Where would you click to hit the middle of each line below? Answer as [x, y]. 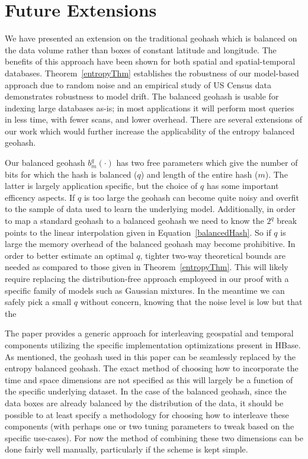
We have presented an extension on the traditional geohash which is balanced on [151, 38]
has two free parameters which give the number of [207, 163]
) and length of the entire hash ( [199, 174]
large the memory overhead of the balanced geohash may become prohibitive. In [150, 244]
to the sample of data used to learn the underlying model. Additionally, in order [150, 209]
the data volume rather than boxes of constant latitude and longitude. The [141, 49]
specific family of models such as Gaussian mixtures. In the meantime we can [145, 290]
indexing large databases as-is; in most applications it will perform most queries [150, 107]
